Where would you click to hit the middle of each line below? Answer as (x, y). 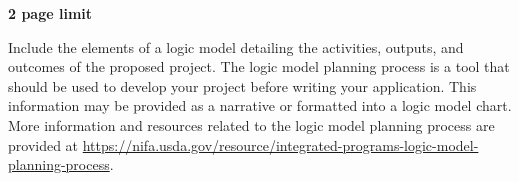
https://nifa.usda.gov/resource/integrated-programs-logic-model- (280, 144)
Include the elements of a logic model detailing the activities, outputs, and (236, 46)
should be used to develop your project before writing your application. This (242, 85)
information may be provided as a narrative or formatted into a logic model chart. (260, 105)
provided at (43, 144)
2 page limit (50, 13)
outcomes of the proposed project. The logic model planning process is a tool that (259, 66)
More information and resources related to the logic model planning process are (251, 124)
